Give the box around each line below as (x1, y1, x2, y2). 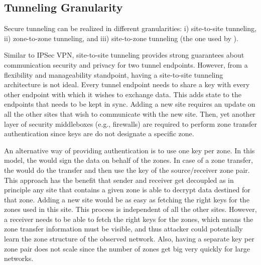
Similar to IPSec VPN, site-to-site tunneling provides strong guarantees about (4, 50, 244, 60)
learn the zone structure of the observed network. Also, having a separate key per (4, 233, 254, 244)
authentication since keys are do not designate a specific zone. (4, 128, 194, 139)
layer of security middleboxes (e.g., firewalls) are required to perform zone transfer (4, 118, 257, 129)
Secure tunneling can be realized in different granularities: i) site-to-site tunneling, (4, 23, 256, 34)
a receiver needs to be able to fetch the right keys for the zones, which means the (4, 213, 253, 224)
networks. (4, 253, 34, 263)
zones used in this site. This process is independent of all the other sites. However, (4, 204, 257, 214)
